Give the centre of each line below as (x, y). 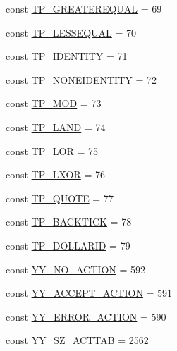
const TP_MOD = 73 (54, 103)
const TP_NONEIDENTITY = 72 (81, 79)
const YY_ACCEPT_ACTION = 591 (89, 293)
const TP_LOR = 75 (52, 150)
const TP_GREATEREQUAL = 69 (84, 8)
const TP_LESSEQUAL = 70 (71, 32)
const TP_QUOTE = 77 (60, 198)
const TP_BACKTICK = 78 (69, 222)
